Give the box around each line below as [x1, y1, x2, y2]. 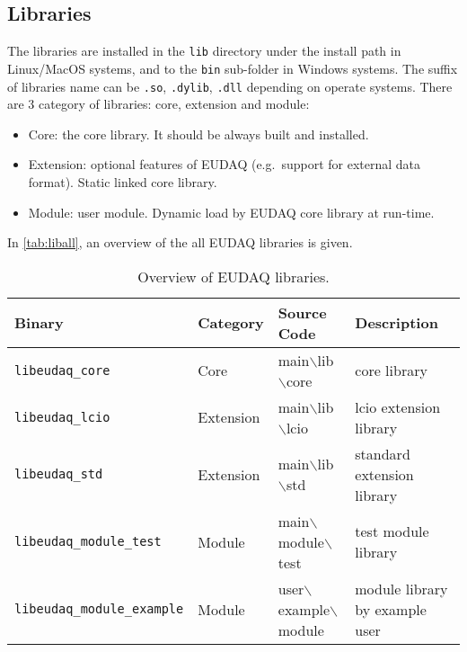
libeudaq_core [14, 362, 110, 378]
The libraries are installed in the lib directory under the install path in [7, 41, 401, 60]
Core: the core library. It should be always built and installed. [28, 124, 369, 143]
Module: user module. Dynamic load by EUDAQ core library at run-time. [28, 202, 435, 221]
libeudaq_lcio [14, 409, 110, 424]
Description [355, 312, 438, 334]
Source [278, 301, 327, 323]
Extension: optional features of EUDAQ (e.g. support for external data [28, 155, 420, 174]
